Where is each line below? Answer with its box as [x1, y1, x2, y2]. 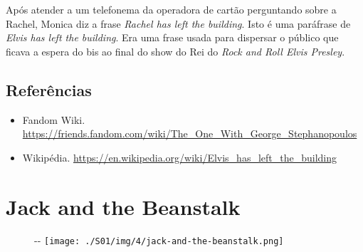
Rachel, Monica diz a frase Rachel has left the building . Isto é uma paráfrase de [6, 16, 351, 31]
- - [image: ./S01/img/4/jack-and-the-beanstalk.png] [34, 233, 284, 248]
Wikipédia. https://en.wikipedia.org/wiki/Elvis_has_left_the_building [22, 149, 337, 164]
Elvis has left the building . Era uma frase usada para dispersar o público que [6, 30, 339, 45]
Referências [6, 78, 92, 100]
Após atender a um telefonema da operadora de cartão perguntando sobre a [6, 2, 337, 16]
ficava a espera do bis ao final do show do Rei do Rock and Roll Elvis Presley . [6, 43, 345, 58]
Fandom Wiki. [22, 112, 85, 127]
